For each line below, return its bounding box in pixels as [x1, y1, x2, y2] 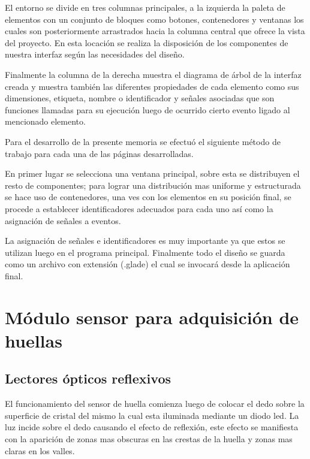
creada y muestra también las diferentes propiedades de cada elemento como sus [5, 80, 299, 92]
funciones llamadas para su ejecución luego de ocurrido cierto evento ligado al [5, 103, 290, 116]
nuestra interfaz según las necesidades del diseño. [5, 48, 185, 61]
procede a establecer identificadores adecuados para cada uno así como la [5, 202, 273, 215]
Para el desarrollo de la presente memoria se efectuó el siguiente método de [5, 135, 281, 147]
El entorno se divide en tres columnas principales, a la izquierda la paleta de [5, 1, 285, 13]
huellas [5, 328, 62, 352]
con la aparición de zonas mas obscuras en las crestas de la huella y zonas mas [5, 433, 293, 445]
